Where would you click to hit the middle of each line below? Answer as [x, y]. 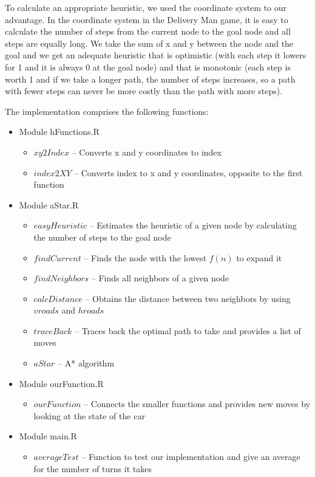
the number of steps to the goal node [102, 237]
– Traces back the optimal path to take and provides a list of [188, 330]
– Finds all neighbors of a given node [160, 278]
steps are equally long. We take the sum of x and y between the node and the [149, 43]
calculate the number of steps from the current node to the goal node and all [148, 31]
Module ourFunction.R [61, 383]
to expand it [259, 257]
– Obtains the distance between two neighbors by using [188, 298]
